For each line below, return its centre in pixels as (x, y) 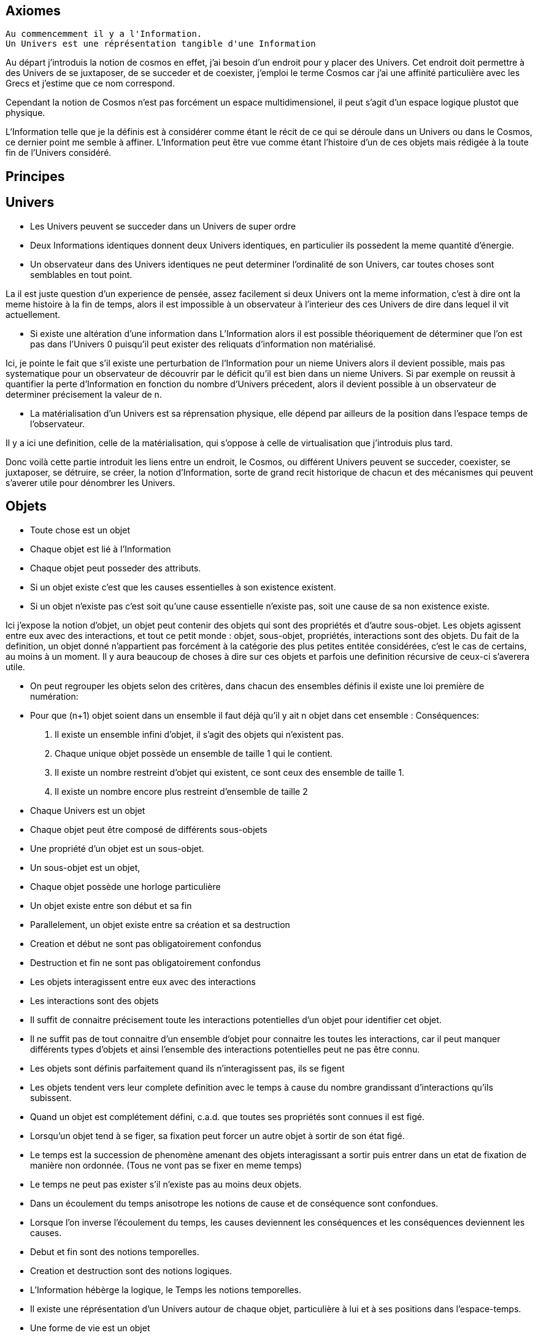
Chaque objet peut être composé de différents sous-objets (149, 829)
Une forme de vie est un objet (90, 1328)
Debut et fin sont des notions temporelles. (115, 1251)
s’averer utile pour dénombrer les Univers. (90, 482)
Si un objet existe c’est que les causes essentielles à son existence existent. (183, 587)
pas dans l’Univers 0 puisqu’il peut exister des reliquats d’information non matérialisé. (203, 344)
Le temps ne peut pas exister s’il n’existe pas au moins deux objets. (166, 1184)
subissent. (51, 1097)
